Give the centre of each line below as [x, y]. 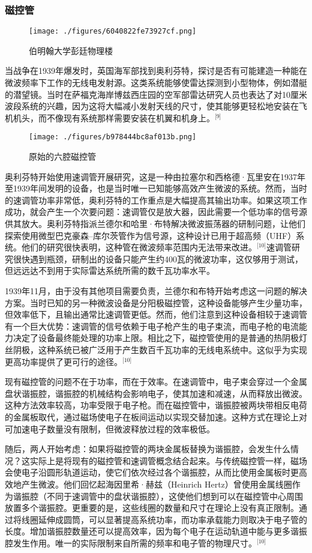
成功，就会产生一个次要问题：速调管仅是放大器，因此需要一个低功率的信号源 [156, 212]
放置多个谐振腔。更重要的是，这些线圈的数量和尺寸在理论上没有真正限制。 [152, 508]
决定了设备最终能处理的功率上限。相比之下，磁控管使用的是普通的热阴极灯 [160, 338]
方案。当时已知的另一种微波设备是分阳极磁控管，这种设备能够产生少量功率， [156, 302]
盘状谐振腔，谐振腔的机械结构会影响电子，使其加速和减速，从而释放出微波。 [156, 393]
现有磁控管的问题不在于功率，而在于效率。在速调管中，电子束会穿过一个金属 [156, 382]
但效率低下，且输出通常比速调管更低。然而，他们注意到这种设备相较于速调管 [156, 314]
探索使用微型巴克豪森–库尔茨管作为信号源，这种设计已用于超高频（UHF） [151, 235]
